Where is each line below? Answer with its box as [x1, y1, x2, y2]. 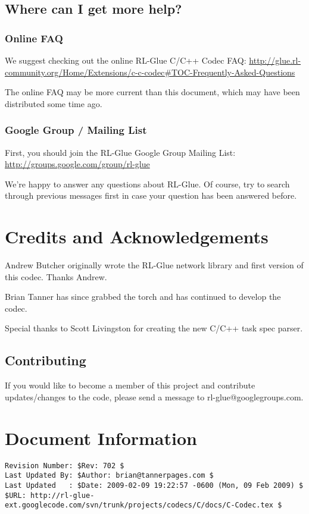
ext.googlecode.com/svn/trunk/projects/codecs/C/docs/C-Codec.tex [5, 501, 274, 510]
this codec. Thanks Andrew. [5, 270, 107, 283]
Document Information [5, 425, 197, 450]
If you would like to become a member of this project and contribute [5, 379, 255, 391]
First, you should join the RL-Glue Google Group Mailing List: [5, 146, 236, 158]
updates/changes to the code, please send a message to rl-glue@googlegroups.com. [5, 390, 304, 403]
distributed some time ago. [5, 97, 102, 109]
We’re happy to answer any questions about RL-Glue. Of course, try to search [5, 177, 290, 190]
